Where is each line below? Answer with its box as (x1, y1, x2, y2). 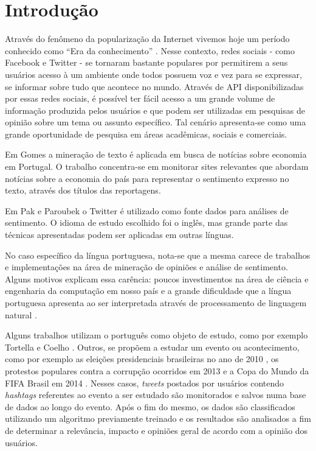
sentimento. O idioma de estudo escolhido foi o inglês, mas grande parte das (5, 216, 288, 229)
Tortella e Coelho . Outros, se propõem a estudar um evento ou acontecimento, (5, 340, 300, 353)
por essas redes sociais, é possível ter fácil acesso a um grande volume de (5, 92, 275, 105)
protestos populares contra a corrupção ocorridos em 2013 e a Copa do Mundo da (5, 364, 309, 377)
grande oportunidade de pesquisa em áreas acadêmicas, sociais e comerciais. (5, 127, 287, 140)
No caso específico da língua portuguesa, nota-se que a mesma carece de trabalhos (5, 248, 311, 261)
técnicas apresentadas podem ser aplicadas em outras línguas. (5, 228, 234, 241)
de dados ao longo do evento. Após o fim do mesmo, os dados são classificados (5, 400, 295, 413)
